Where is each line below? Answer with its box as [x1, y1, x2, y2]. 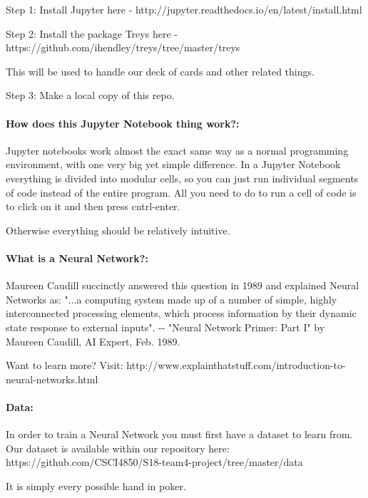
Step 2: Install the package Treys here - [6, 26, 178, 41]
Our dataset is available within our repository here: [6, 440, 230, 455]
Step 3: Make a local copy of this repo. [6, 88, 175, 103]
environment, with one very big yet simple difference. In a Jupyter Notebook [6, 157, 341, 172]
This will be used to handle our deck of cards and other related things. [6, 63, 315, 78]
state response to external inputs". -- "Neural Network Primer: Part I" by [6, 319, 325, 334]
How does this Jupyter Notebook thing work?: [6, 115, 240, 130]
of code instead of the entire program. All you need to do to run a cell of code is [6, 185, 357, 199]
